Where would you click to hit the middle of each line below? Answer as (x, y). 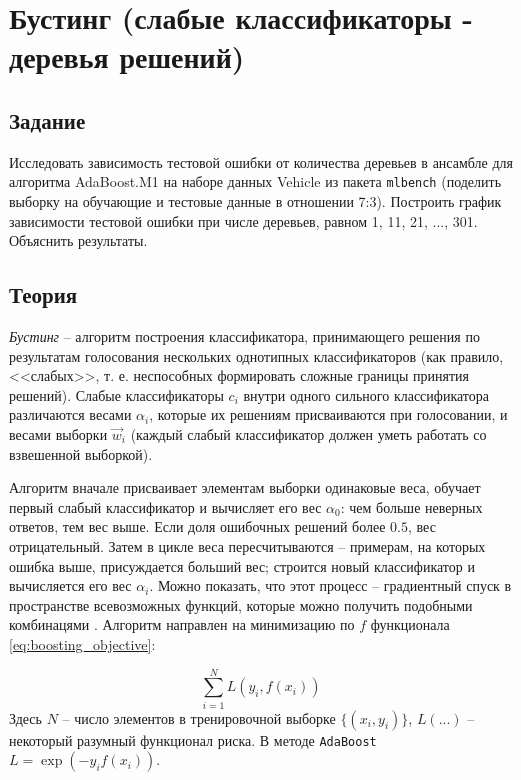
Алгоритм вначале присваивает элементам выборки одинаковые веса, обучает (245, 487)
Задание (47, 119)
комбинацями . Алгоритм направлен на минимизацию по (182, 624)
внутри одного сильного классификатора (366, 394)
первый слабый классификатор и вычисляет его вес (165, 506)
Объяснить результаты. (78, 240)
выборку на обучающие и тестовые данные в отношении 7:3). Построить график (255, 201)
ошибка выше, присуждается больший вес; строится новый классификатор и (242, 565)
